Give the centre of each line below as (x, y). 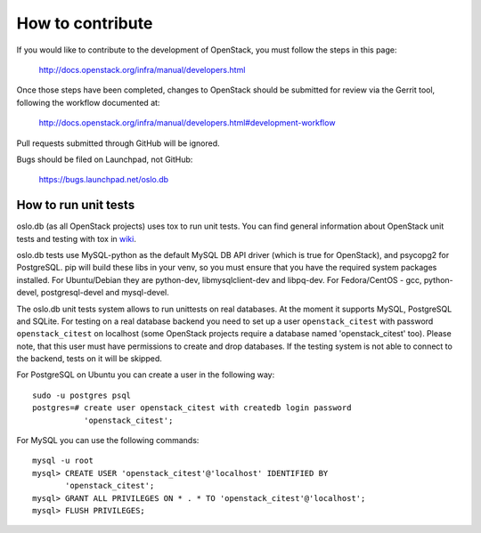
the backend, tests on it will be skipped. (89, 359)
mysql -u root (63, 461)
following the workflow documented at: (88, 102)
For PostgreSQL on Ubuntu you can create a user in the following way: (146, 375)
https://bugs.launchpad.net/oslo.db (104, 180)
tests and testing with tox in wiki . (77, 238)
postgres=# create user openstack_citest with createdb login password (192, 408)
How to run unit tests (76, 205)
